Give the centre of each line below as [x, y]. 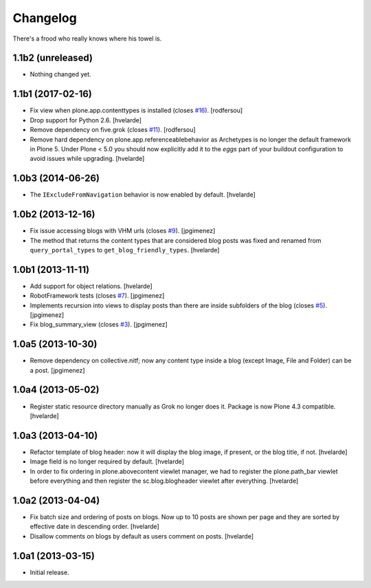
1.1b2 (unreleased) [53, 58]
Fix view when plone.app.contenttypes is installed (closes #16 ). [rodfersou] [136, 111]
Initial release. [49, 572]
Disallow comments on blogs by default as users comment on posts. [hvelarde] [142, 536]
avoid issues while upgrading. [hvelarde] [87, 159]
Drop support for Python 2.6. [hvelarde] [86, 120]
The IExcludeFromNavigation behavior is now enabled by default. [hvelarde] [143, 195]
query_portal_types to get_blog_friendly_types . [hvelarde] [125, 250]
